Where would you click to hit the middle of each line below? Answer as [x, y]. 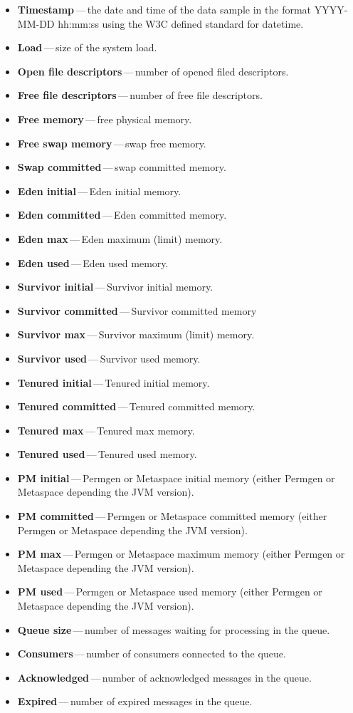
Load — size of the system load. [87, 47]
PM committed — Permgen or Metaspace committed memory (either [172, 516]
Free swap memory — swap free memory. [112, 143]
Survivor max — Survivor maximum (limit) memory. [136, 334]
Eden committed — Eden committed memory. [122, 215]
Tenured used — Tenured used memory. [107, 454]
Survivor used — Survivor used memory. [109, 358]
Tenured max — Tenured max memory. [106, 430]
